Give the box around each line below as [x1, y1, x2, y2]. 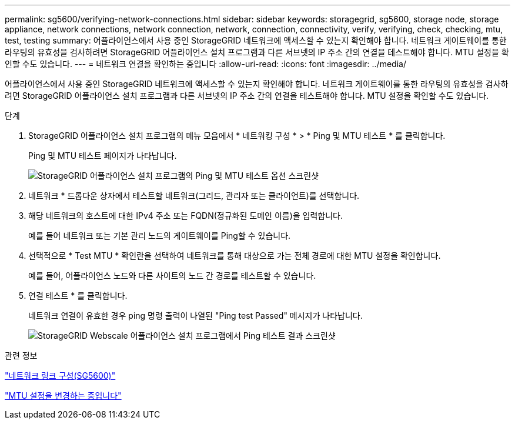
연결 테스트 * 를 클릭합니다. [28, 291, 128, 301]
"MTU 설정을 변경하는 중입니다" [5, 390, 122, 400]
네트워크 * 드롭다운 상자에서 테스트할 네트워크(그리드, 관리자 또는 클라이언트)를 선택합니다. [28, 191, 360, 201]
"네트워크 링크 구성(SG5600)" [5, 370, 116, 380]
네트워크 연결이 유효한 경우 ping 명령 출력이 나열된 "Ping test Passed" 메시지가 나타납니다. [28, 311, 363, 320]
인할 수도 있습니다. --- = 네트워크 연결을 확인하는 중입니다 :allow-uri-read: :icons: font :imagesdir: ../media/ [5, 59, 406, 69]
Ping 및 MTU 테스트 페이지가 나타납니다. [28, 151, 177, 161]
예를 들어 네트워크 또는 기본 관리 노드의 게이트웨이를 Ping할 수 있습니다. [28, 231, 291, 241]
